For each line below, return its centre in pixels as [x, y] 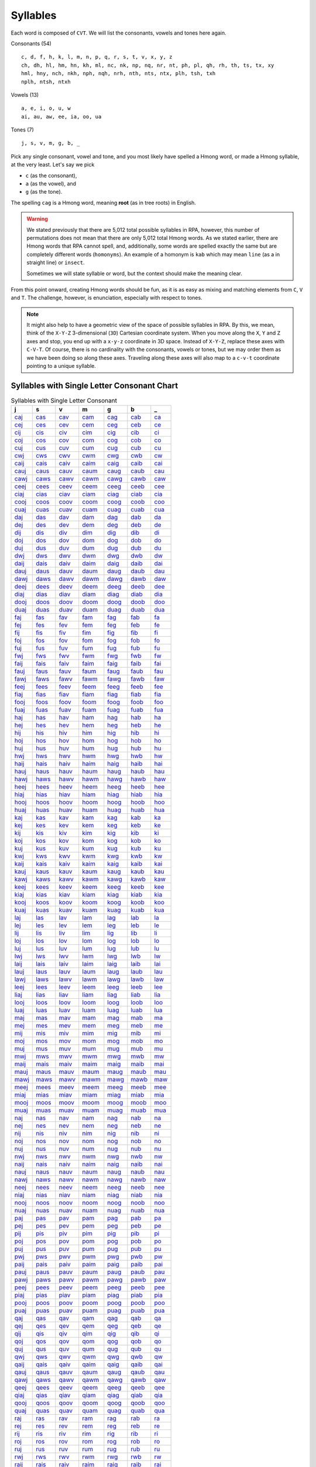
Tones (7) [23, 130]
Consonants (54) [31, 43]
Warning [37, 219]
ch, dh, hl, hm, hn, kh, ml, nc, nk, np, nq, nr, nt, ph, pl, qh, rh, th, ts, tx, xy [148, 65]
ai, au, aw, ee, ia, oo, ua [61, 116]
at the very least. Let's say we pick [53, 165]
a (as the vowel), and [51, 184]
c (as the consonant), [51, 175]
